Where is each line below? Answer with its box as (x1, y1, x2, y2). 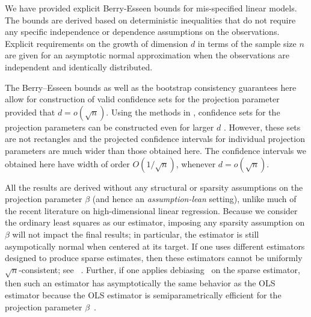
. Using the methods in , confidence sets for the (106, 105, 280, 118)
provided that (5, 105, 55, 118)
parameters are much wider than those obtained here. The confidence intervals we (5, 144, 306, 156)
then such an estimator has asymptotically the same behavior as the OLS (5, 277, 276, 289)
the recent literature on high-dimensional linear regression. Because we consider (5, 204, 298, 217)
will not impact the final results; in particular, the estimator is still (12, 227, 259, 240)
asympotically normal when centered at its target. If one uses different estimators (5, 239, 305, 252)
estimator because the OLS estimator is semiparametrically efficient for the (5, 289, 282, 301)
